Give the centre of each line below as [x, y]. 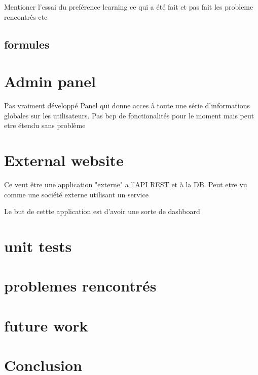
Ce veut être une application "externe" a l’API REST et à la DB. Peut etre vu [126, 184]
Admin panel [50, 81]
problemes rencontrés [80, 286]
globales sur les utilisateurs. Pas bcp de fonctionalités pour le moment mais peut [129, 115]
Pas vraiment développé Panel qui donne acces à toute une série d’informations [127, 106]
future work [46, 325]
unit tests [38, 246]
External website [64, 160]
